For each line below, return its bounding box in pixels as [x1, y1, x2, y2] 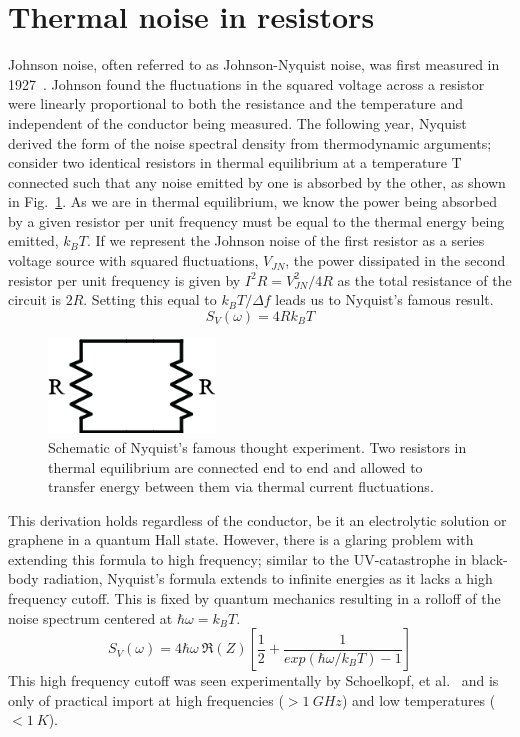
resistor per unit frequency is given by [8, 269, 241, 290]
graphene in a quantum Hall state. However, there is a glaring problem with [8, 529, 474, 550]
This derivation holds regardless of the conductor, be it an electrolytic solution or [8, 509, 507, 530]
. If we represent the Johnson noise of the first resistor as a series [86, 230, 485, 251]
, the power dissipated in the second [285, 250, 506, 271]
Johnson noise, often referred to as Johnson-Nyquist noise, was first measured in [8, 54, 500, 75]
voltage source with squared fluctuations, [8, 250, 259, 271]
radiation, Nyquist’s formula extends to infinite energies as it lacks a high [43, 568, 493, 589]
